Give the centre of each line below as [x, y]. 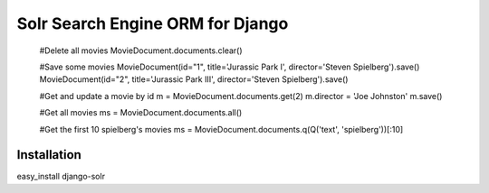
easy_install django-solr [61, 177]
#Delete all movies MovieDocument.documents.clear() [141, 51]
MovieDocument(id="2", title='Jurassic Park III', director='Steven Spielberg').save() [194, 79]
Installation [49, 155]
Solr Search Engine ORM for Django [153, 23]
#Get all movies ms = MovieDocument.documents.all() [141, 113]
